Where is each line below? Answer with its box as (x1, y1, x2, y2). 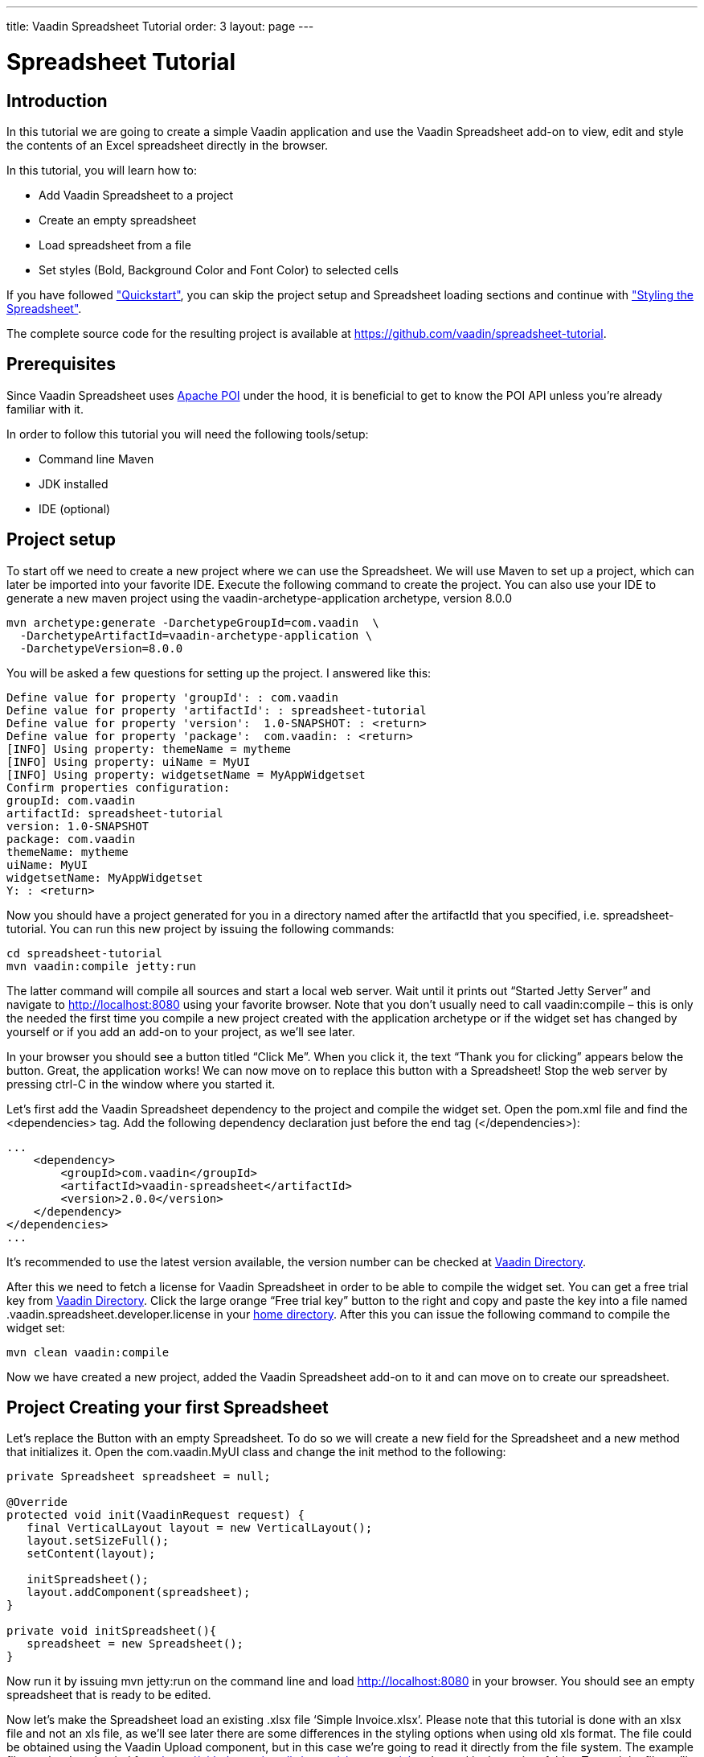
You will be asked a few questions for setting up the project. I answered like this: (6, 665, 432, 680)
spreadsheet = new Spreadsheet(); (27, 1637, 244, 1651)
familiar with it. (6, 401, 84, 416)
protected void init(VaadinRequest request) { (6, 1508, 305, 1522)
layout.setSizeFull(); (27, 1534, 170, 1548)
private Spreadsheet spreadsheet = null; (6, 1470, 271, 1483)
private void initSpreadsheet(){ (6, 1624, 217, 1638)
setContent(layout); (27, 1547, 156, 1561)
